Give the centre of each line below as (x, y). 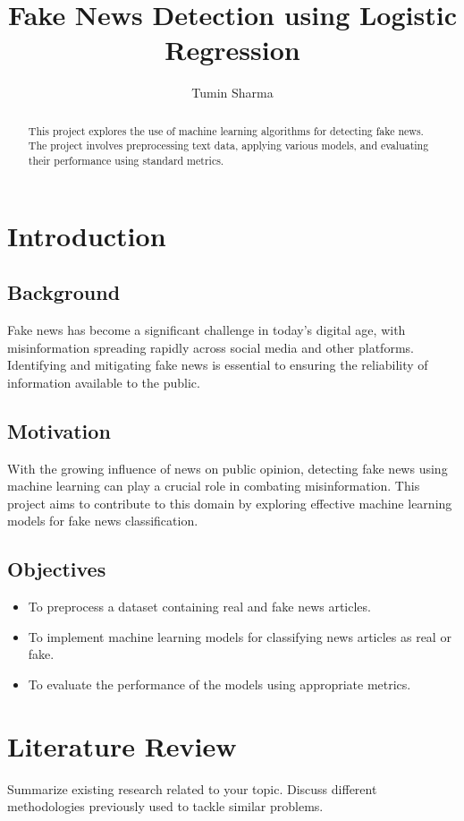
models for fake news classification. (103, 521)
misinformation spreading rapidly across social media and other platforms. (211, 347)
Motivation (59, 430)
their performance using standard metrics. (126, 161)
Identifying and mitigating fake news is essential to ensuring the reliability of (218, 365)
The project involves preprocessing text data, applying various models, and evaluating (228, 145)
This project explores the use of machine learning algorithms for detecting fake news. (226, 130)
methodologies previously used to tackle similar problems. (165, 806)
